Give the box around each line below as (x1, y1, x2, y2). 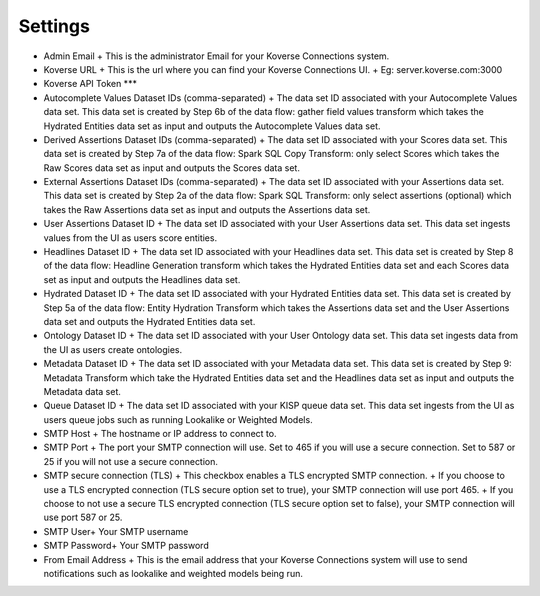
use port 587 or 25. (43, 511, 123, 524)
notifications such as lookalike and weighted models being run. (43, 568, 304, 579)
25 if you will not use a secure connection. (43, 455, 219, 467)
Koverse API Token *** (43, 78, 137, 90)
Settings (18, 15, 90, 37)
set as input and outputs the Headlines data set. (43, 273, 241, 285)
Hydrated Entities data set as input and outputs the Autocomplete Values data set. (43, 120, 381, 132)
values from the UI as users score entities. (43, 231, 218, 244)
